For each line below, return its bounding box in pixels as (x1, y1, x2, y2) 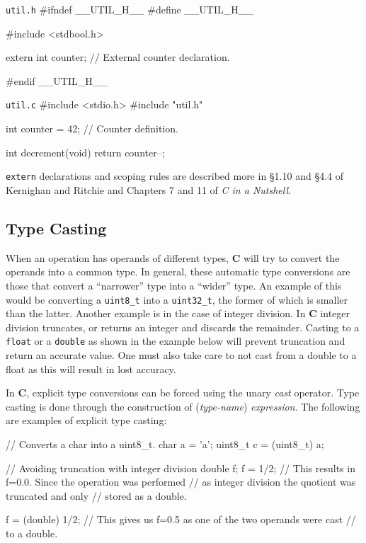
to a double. (6, 525, 58, 540)
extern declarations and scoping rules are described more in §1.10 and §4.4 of (6, 168, 344, 183)
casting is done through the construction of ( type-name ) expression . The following (6, 399, 360, 413)
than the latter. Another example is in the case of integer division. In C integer (6, 306, 350, 321)
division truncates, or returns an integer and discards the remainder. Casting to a (6, 319, 360, 334)
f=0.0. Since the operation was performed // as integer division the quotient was (6, 474, 356, 489)
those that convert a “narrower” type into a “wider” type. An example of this (6, 278, 342, 292)
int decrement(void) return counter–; (6, 144, 165, 159)
